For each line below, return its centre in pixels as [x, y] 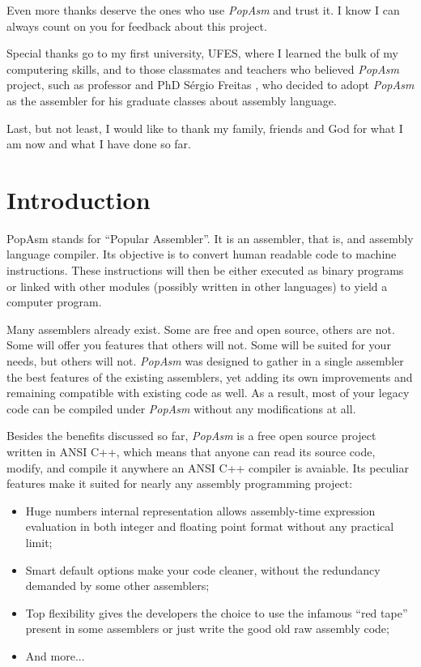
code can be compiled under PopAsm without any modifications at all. [181, 408]
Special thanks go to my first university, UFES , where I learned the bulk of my [202, 53]
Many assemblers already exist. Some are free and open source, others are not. [201, 329]
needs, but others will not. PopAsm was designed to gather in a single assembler [205, 361]
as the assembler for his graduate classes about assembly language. [172, 100]
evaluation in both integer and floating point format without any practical [210, 526]
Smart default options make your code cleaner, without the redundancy [203, 569]
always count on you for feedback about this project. [137, 26]
